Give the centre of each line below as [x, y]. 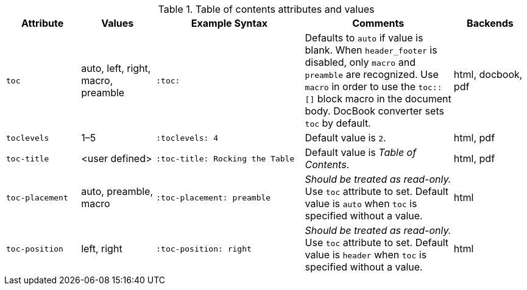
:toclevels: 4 [187, 138]
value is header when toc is [366, 255]
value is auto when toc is [361, 203]
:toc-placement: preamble [214, 197]
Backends [490, 23]
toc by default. [338, 123]
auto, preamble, [117, 191]
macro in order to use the [360, 87]
